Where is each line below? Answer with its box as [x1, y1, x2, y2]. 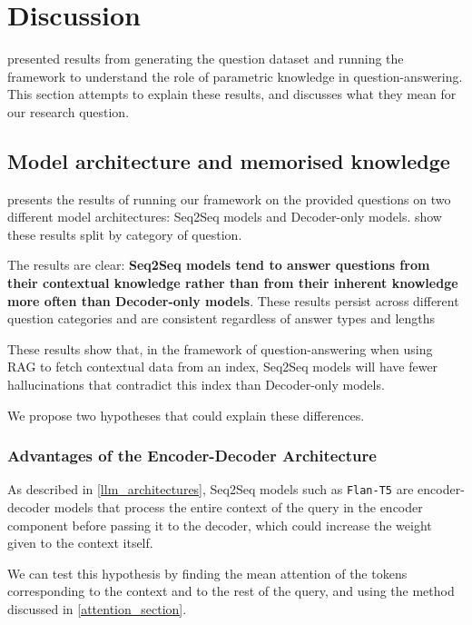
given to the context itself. [7, 533, 153, 552]
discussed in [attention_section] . [7, 600, 187, 619]
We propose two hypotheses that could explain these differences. [7, 405, 365, 424]
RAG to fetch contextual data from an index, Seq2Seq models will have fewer [7, 357, 438, 376]
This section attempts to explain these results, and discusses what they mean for [7, 84, 457, 104]
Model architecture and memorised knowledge [7, 146, 450, 174]
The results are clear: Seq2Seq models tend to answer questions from [7, 255, 430, 274]
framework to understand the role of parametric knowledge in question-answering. [7, 66, 463, 85]
